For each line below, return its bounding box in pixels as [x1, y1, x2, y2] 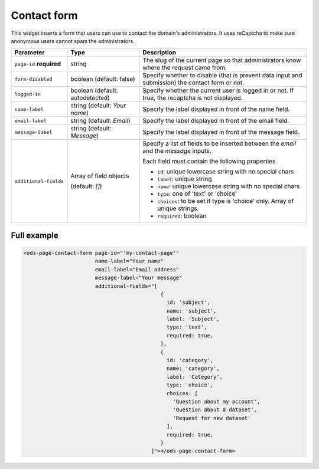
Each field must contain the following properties [142, 157, 276, 165]
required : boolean [157, 212, 207, 220]
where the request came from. [142, 64, 227, 72]
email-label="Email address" [95, 266, 180, 273]
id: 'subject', [166, 299, 211, 306]
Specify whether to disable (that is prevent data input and [142, 71, 302, 80]
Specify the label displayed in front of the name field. [142, 105, 290, 113]
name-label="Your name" [95, 258, 164, 265]
